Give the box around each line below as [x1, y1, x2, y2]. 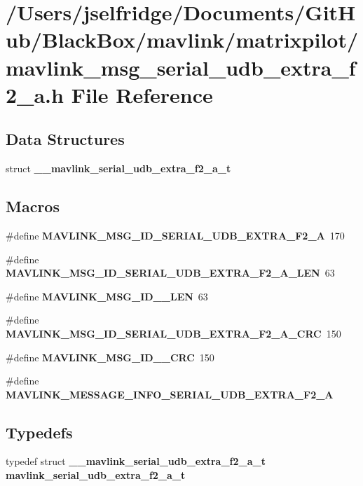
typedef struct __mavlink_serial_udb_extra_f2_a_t [6, 454, 266, 468]
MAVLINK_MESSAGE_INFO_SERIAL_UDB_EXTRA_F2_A [6, 387, 334, 401]
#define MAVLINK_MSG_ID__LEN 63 [6, 289, 208, 303]
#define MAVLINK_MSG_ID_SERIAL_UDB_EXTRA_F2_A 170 [6, 228, 345, 242]
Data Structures [6, 128, 125, 150]
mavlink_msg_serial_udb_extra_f [6, 53, 356, 81]
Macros [6, 195, 60, 217]
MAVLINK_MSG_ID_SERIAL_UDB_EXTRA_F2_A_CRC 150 [6, 326, 341, 340]
